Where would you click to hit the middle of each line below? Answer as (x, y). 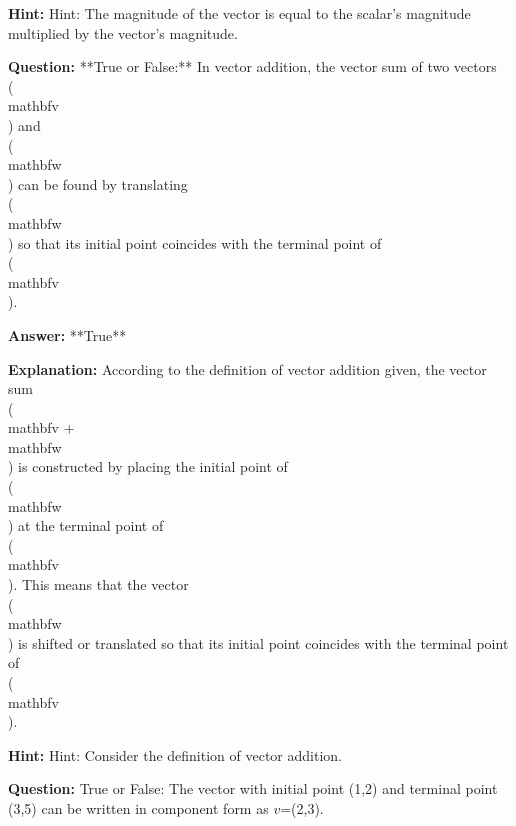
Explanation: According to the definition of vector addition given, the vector (247, 368)
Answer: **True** (67, 334)
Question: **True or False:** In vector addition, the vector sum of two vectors (252, 66)
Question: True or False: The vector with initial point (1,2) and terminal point (253, 788)
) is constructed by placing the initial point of (148, 466)
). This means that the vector (98, 584)
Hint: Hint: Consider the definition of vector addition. (175, 754)
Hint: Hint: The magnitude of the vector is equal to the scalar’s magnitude (239, 13)
